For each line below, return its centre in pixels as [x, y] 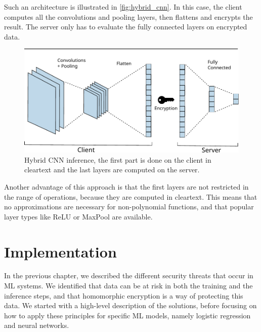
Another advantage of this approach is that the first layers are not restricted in [126, 186]
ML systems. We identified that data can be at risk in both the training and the [128, 286]
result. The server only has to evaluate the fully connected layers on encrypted [126, 27]
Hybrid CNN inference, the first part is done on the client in [118, 159]
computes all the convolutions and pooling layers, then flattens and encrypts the [128, 16]
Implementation [60, 251]
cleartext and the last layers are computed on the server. [112, 170]
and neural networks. [37, 325]
